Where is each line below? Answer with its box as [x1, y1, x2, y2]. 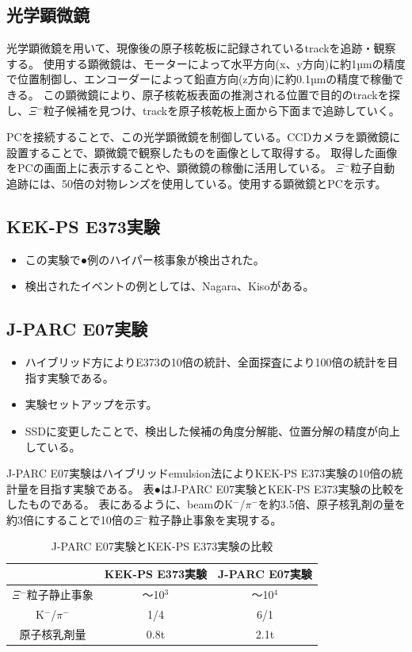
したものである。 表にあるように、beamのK [6, 496, 234, 512]
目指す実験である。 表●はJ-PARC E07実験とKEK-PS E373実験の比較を [39, 480, 405, 497]
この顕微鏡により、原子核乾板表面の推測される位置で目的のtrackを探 [43, 86, 400, 102]
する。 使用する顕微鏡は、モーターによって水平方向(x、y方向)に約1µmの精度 [6, 55, 406, 71]
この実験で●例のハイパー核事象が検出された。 [25, 251, 265, 267]
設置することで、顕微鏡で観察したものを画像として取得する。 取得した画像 [6, 144, 398, 160]
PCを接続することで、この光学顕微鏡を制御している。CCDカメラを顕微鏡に [6, 128, 401, 145]
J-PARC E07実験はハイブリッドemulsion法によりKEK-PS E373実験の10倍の [6, 465, 392, 481]
